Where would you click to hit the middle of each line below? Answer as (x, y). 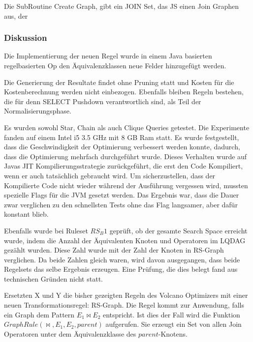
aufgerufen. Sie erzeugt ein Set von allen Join (174, 324)
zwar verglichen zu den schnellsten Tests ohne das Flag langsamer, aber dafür (121, 204)
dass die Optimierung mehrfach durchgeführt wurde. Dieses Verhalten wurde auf (126, 156)
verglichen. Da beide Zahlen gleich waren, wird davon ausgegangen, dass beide (122, 259)
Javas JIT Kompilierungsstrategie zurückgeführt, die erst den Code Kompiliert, (124, 166)
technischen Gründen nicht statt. (53, 278)
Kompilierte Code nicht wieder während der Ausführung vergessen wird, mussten (126, 185)
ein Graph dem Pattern (39, 314)
